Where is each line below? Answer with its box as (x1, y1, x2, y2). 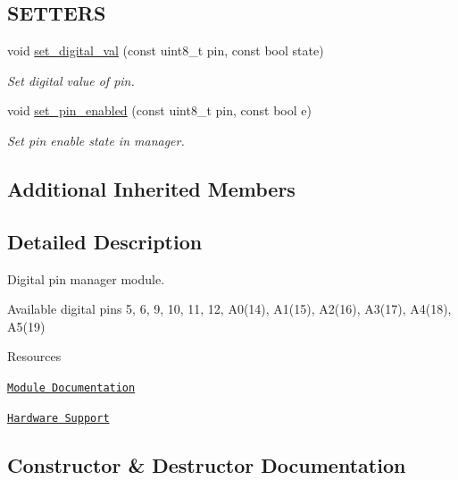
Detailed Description (7, 227, 203, 255)
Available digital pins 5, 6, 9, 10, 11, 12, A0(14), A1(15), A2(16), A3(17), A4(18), (7, 299, 452, 318)
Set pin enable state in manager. (7, 131, 185, 149)
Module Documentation (7, 381, 136, 394)
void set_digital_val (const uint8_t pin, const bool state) (7, 41, 324, 60)
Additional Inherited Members (7, 174, 296, 202)
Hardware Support (7, 411, 110, 425)
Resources (7, 347, 62, 366)
